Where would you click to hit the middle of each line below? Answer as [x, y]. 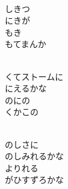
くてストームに [34, 76]
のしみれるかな [34, 156]
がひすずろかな [34, 180]
